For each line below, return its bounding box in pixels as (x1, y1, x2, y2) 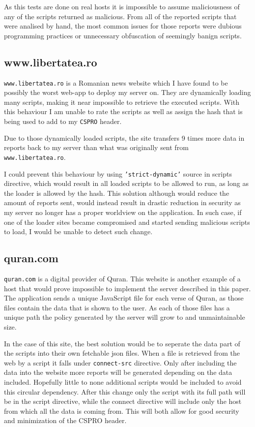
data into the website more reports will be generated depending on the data (4, 367, 232, 377)
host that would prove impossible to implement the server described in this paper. (4, 283, 251, 293)
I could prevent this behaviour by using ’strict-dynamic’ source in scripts (4, 168, 232, 179)
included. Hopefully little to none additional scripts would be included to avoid (4, 377, 242, 387)
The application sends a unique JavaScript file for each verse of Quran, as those (4, 293, 244, 303)
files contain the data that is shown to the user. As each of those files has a (4, 302, 230, 312)
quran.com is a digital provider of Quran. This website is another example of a (4, 273, 241, 283)
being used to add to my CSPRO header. (4, 116, 122, 126)
